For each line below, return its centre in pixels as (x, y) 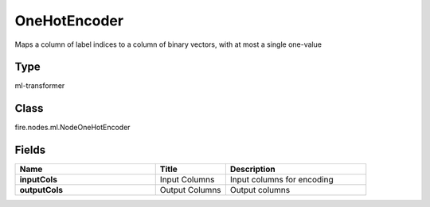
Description (252, 169)
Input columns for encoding (281, 180)
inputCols (38, 180)
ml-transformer (40, 86)
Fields (30, 150)
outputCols (41, 190)
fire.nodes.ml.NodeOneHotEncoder (72, 128)
